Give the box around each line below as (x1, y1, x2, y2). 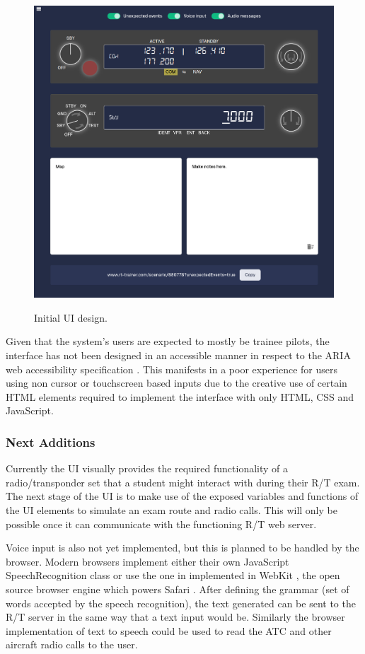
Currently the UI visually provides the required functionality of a (6, 461, 289, 476)
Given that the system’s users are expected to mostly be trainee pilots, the (6, 334, 330, 349)
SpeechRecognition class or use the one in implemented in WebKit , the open (6, 568, 340, 583)
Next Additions (6, 433, 95, 450)
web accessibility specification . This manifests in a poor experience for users (6, 361, 337, 376)
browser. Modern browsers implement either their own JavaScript (6, 554, 289, 568)
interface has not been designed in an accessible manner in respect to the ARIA (6, 348, 351, 362)
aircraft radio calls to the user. (6, 637, 138, 652)
